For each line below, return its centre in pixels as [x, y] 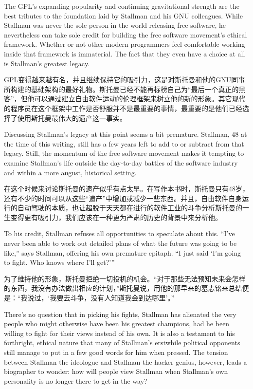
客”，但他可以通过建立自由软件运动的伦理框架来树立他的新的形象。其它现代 [125, 99]
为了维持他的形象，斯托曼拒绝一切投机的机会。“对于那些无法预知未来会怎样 [125, 278]
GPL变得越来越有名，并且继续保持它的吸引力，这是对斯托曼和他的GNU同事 [125, 80]
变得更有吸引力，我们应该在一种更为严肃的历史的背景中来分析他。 [116, 217]
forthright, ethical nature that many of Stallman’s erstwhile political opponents [122, 343]
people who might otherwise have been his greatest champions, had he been [117, 324]
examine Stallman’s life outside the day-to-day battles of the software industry [121, 162]
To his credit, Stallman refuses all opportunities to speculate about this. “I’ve [119, 233]
